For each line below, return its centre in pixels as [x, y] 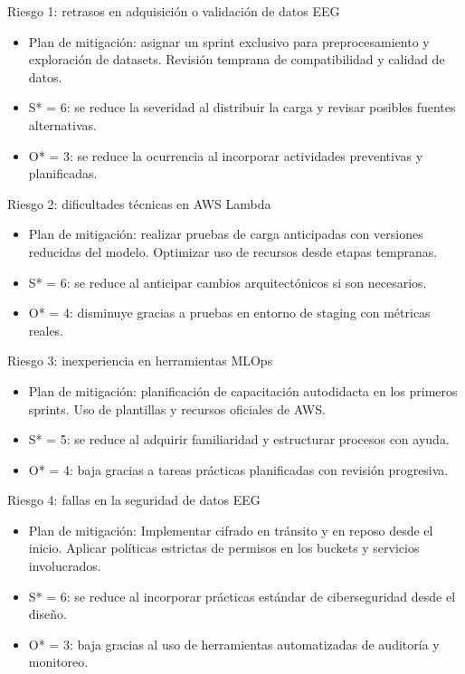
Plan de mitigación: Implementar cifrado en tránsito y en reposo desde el [231, 530]
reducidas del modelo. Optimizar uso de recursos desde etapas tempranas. [233, 251]
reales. [46, 330]
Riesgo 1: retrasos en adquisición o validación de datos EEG [174, 11]
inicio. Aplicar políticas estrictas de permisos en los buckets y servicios [224, 548]
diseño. [47, 614]
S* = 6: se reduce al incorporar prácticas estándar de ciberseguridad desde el [242, 596]
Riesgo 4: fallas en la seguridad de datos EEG [134, 500]
